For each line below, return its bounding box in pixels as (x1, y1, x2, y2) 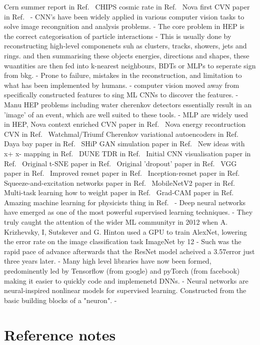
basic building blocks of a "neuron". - (4, 295, 117, 305)
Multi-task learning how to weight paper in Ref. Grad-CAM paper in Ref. (4, 187, 234, 198)
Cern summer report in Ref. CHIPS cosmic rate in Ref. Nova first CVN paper (4, 1, 250, 11)
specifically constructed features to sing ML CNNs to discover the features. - (4, 89, 238, 100)
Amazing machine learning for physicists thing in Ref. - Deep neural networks (4, 197, 246, 207)
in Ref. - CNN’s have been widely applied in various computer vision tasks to (4, 11, 244, 21)
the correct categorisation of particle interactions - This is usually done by (4, 30, 231, 41)
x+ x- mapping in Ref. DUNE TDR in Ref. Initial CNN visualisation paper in (4, 148, 251, 158)
